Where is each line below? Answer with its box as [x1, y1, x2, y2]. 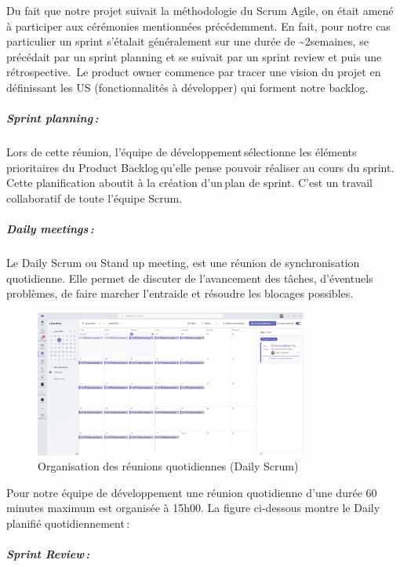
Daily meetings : [6, 221, 94, 237]
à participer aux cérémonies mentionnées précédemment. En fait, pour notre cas [6, 17, 391, 34]
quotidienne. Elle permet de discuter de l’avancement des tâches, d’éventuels [6, 269, 373, 286]
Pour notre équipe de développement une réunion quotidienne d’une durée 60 [6, 484, 377, 500]
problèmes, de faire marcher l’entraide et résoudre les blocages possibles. [6, 285, 354, 302]
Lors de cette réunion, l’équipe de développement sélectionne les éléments [6, 144, 357, 160]
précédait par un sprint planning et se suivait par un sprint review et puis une [6, 48, 382, 64]
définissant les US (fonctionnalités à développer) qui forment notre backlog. [6, 79, 369, 95]
